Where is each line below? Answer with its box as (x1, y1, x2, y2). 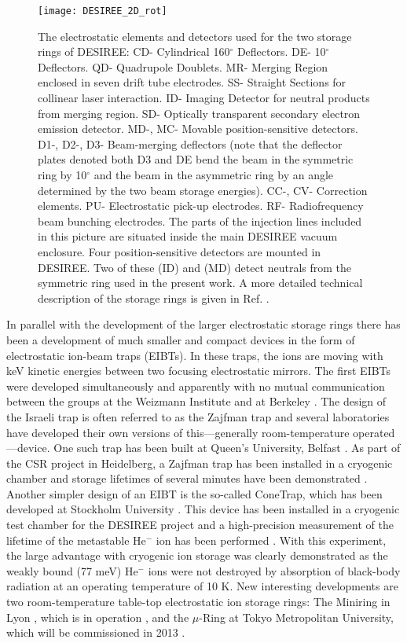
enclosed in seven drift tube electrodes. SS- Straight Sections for (38, 74, 346, 90)
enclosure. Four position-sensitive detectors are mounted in (38, 243, 321, 259)
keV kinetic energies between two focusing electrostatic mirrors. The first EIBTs (6, 362, 391, 379)
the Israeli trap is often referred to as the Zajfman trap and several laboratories (6, 408, 390, 424)
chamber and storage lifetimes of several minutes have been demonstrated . (6, 470, 368, 487)
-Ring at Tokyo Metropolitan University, (199, 608, 394, 625)
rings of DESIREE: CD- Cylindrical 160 (38, 43, 230, 60)
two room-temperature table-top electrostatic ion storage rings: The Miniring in (6, 593, 390, 610)
